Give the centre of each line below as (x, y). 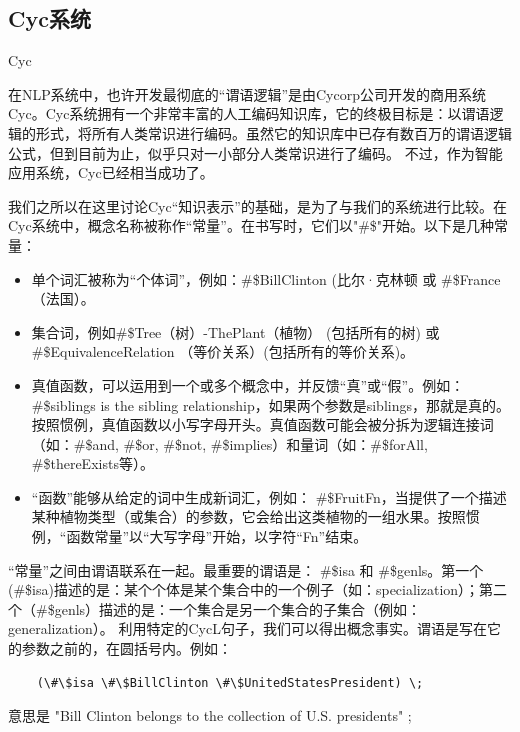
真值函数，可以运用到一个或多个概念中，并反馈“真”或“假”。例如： (248, 384)
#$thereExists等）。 (92, 463)
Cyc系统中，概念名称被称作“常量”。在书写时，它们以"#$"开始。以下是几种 (251, 225)
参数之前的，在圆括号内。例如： (126, 648)
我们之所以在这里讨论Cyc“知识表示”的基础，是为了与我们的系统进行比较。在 (257, 205)
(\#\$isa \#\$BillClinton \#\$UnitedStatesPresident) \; (230, 682)
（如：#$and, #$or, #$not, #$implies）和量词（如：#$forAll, (229, 443)
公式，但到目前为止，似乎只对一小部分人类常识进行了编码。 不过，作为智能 (255, 152)
